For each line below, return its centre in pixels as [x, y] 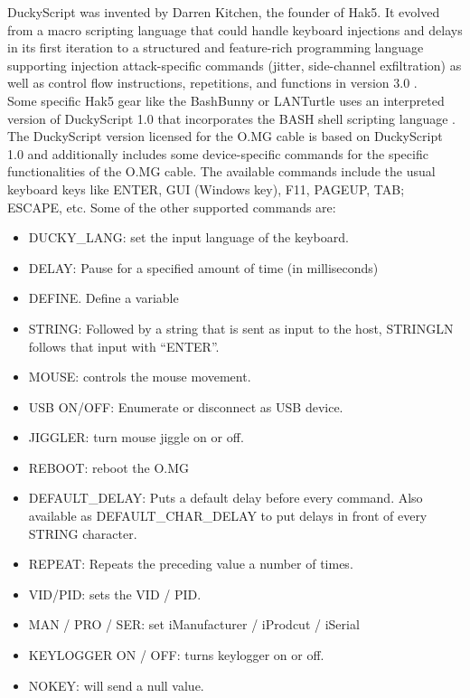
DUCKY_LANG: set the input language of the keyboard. [188, 237]
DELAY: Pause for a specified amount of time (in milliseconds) [203, 267]
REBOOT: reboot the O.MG [109, 467]
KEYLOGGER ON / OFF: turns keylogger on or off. [176, 655]
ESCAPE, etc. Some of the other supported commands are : [172, 207]
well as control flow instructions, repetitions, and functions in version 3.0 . [212, 83]
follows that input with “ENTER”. [124, 346]
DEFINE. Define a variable [103, 298]
